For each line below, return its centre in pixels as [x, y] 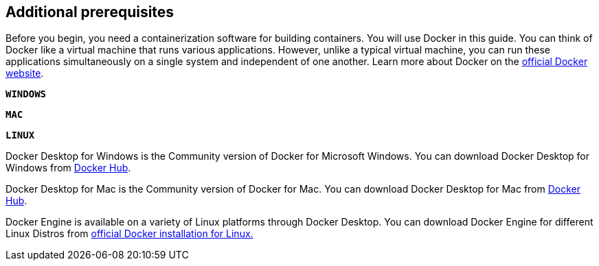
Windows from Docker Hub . [68, 168]
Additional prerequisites [90, 12]
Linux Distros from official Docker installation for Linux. [129, 234]
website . [25, 73]
